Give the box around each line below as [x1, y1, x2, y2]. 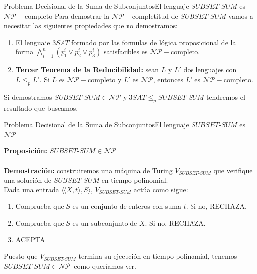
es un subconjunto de [72, 217, 137, 228]
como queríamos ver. [74, 260, 136, 271]
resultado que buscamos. [4, 102, 78, 113]
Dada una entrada [4, 184, 59, 194]
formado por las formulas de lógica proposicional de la [71, 37, 236, 47]
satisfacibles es [103, 46, 148, 57]
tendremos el [206, 91, 245, 102]
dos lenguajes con [183, 64, 237, 75]
